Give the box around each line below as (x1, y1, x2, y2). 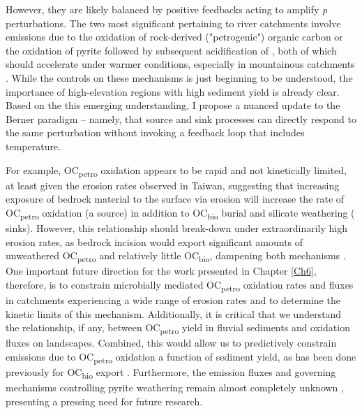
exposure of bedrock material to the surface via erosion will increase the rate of (6, 191, 345, 206)
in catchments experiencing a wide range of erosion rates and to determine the (6, 293, 340, 307)
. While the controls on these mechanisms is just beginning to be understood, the (6, 70, 353, 85)
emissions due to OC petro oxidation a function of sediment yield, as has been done (6, 349, 356, 365)
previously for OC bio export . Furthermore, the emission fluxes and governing (6, 365, 336, 381)
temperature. (6, 138, 61, 153)
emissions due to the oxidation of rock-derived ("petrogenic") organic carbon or (6, 29, 343, 44)
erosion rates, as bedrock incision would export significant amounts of (6, 234, 303, 249)
